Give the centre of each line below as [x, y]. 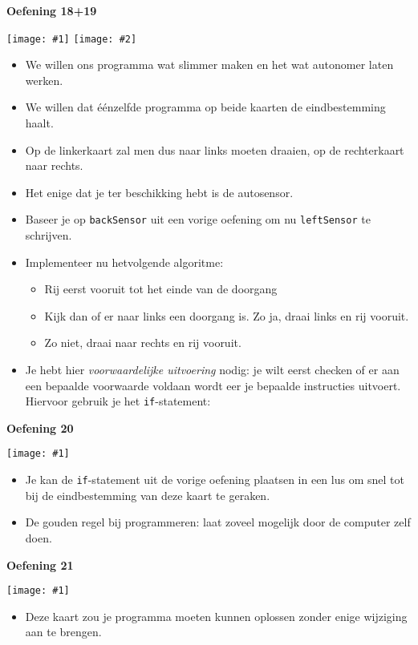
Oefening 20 [40, 427]
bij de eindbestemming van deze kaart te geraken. [148, 495]
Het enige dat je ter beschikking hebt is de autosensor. [159, 192]
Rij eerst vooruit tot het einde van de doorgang [161, 289]
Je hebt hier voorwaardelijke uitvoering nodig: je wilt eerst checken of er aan [212, 370]
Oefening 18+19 [52, 10]
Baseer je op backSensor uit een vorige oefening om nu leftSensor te [198, 219]
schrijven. [49, 235]
